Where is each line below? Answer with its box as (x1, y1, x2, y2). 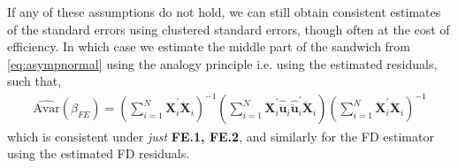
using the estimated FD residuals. (7, 144, 190, 163)
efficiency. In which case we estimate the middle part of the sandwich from (7, 37, 411, 56)
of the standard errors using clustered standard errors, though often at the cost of (7, 19, 450, 38)
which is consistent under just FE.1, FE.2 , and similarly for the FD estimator (7, 126, 434, 145)
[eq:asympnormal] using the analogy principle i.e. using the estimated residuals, (7, 54, 438, 73)
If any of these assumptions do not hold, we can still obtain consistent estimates (7, 3, 441, 20)
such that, (7, 72, 62, 90)
